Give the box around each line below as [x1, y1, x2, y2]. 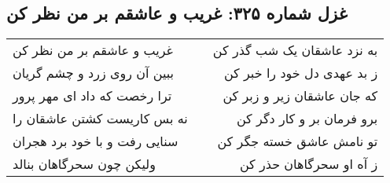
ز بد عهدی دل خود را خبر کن [223, 64, 378, 82]
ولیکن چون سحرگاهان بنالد [13, 155, 156, 174]
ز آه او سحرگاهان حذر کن [239, 155, 378, 174]
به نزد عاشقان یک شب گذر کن [212, 41, 378, 60]
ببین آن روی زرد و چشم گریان [13, 64, 175, 82]
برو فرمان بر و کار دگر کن [236, 109, 378, 128]
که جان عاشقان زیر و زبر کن [223, 86, 378, 105]
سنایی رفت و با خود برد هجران [13, 132, 178, 151]
